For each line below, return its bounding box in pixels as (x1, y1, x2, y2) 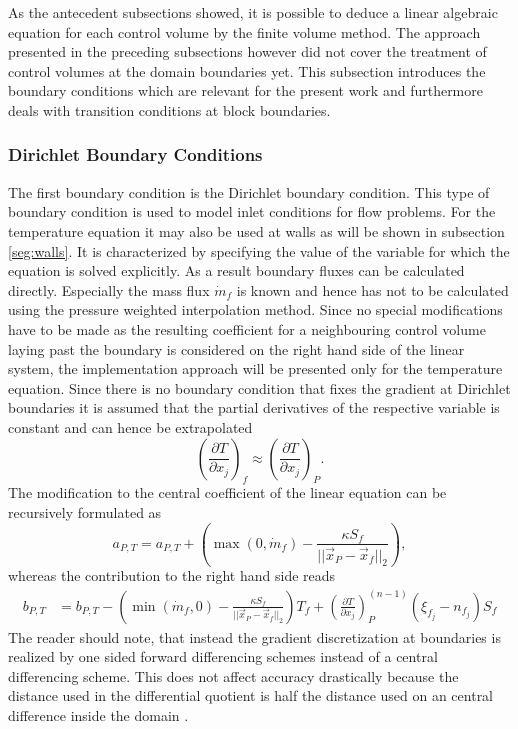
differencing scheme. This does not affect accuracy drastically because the (8, 665, 459, 686)
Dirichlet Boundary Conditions (8, 142, 263, 167)
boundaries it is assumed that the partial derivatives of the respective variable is (8, 397, 500, 418)
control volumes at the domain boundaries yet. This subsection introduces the (8, 60, 486, 81)
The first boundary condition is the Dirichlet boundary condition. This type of (8, 181, 490, 202)
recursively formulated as (8, 501, 162, 522)
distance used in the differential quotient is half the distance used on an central (8, 685, 494, 706)
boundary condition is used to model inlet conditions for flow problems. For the (8, 201, 496, 222)
